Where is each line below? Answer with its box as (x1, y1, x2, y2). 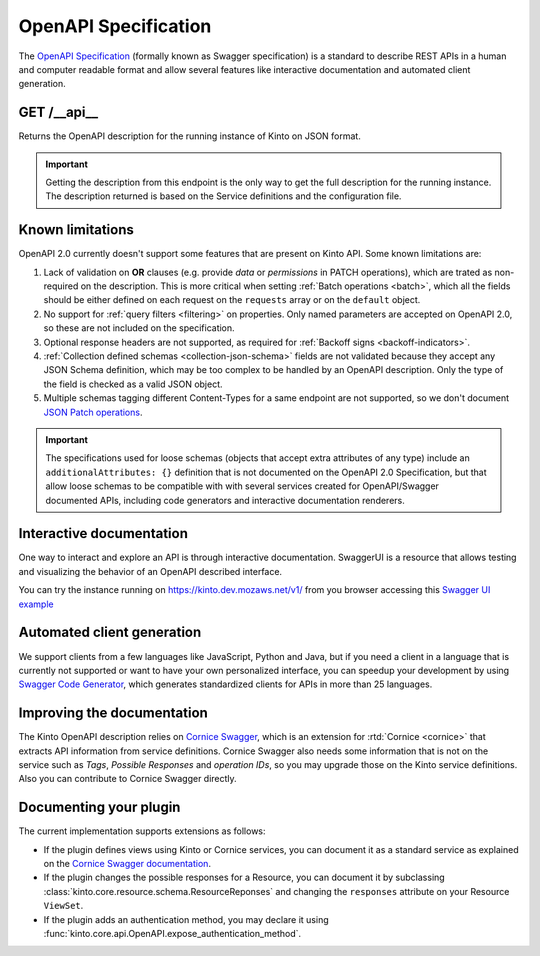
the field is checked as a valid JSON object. (43, 378, 224, 390)
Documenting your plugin (18, 799, 181, 816)
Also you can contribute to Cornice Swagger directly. (18, 773, 237, 785)
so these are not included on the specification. (43, 322, 235, 334)
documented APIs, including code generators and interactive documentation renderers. (45, 494, 405, 506)
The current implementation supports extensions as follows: (18, 825, 266, 837)
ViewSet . (43, 900, 84, 912)
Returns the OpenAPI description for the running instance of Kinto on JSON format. (18, 130, 362, 142)
